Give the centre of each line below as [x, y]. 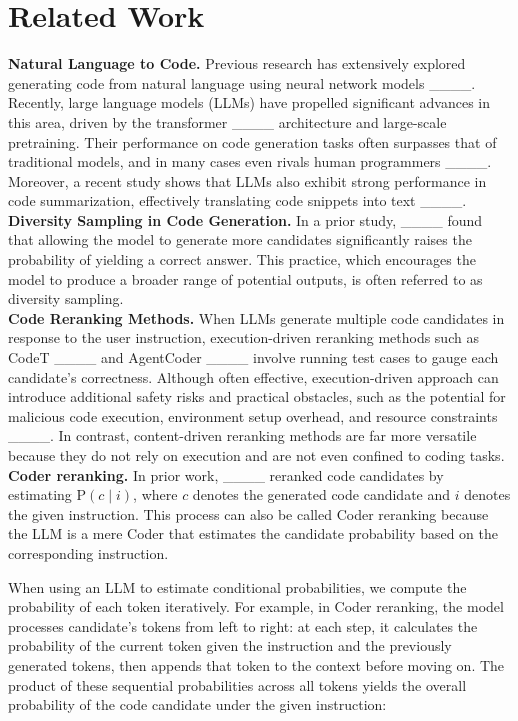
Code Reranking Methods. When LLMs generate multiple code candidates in [256, 317]
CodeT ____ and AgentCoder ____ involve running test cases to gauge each [253, 357]
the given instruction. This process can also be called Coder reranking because [248, 513]
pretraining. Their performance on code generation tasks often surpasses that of [252, 141]
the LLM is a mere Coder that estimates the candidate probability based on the [253, 533]
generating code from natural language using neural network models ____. [242, 82]
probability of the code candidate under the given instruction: [197, 704]
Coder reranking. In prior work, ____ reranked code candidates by [226, 474]
